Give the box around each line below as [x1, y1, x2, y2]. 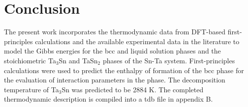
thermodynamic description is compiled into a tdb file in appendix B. [4, 94, 213, 104]
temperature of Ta [4, 84, 59, 94]
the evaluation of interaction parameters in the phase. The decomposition [4, 75, 225, 85]
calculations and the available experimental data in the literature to [35, 36, 240, 46]
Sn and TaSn [59, 55, 98, 65]
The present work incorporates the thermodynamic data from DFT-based [4, 27, 226, 37]
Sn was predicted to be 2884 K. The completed [62, 84, 204, 94]
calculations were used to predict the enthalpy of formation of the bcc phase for [4, 65, 244, 75]
